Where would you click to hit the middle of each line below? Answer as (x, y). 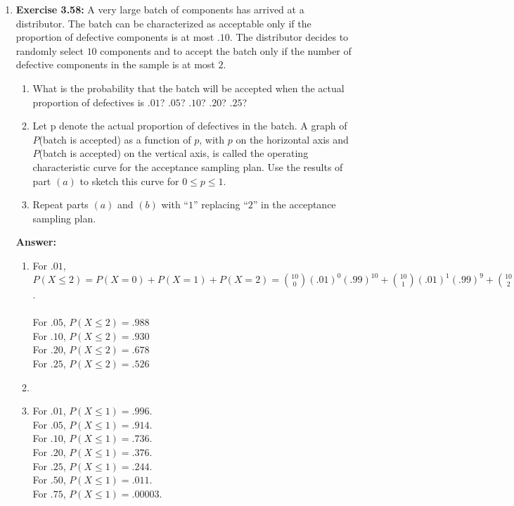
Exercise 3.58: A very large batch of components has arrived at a (160, 9)
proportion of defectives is (89, 102)
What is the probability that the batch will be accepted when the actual (188, 88)
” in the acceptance (294, 204)
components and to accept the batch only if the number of (226, 50)
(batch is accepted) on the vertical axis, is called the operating (174, 153)
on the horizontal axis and (292, 139)
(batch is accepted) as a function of (115, 139)
